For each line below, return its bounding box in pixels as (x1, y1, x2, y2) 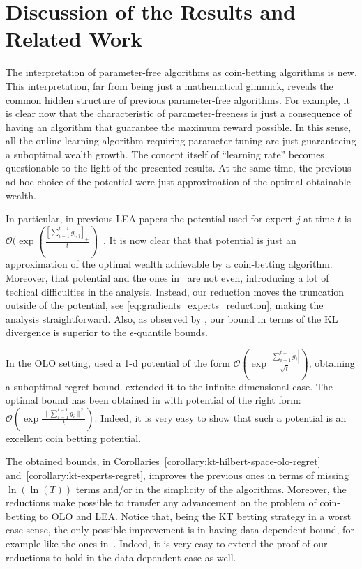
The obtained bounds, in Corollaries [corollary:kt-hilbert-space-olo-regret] (6, 454, 321, 469)
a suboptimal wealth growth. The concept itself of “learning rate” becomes (6, 146, 324, 161)
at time (303, 211, 335, 226)
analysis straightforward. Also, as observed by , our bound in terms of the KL (6, 311, 338, 326)
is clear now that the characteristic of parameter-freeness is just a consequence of (6, 106, 352, 121)
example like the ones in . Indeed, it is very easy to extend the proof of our (6, 536, 328, 551)
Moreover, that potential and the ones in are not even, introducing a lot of (6, 271, 329, 285)
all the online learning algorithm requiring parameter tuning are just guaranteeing (6, 133, 356, 148)
